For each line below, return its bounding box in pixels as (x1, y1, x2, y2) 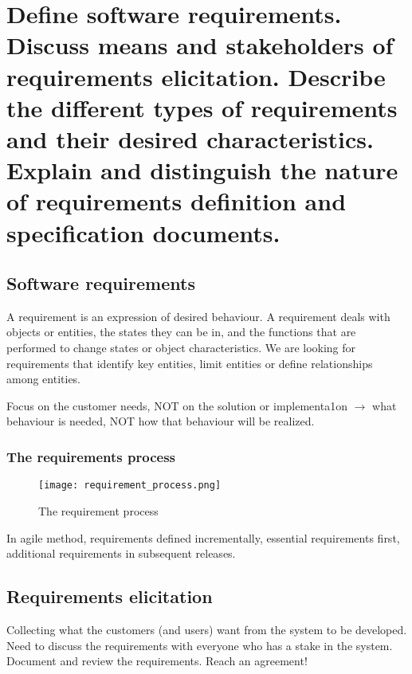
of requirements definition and (6, 185, 347, 217)
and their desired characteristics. (6, 122, 374, 155)
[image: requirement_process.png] (38, 480, 222, 492)
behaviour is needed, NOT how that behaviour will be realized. (6, 413, 315, 429)
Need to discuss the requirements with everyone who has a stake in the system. (6, 637, 393, 653)
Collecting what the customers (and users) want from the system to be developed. (6, 621, 407, 637)
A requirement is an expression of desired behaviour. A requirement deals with (6, 308, 390, 324)
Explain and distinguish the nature (6, 154, 398, 186)
